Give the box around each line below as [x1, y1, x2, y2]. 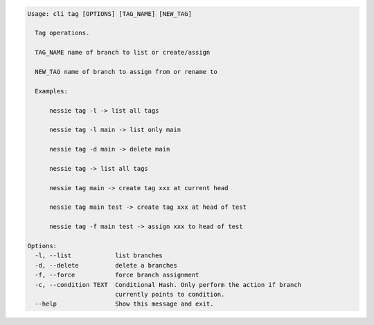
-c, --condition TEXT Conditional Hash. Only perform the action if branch [35, 281, 301, 288]
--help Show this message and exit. [35, 300, 214, 308]
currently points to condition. [114, 290, 225, 298]
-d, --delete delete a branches [35, 261, 178, 269]
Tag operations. [35, 29, 90, 37]
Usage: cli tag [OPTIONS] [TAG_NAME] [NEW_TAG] [27, 10, 192, 17]
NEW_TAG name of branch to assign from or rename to [35, 68, 217, 75]
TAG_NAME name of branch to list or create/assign [35, 48, 211, 57]
